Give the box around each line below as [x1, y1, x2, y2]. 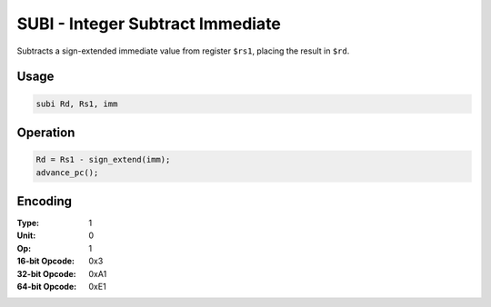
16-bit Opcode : [16, 255, 75, 267]
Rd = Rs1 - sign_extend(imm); [35, 154, 171, 165]
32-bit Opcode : [16, 268, 76, 279]
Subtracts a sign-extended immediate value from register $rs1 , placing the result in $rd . [16, 45, 350, 56]
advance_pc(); [35, 167, 99, 177]
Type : [16, 218, 40, 229]
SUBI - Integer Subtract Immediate [16, 14, 282, 34]
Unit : [16, 230, 36, 241]
